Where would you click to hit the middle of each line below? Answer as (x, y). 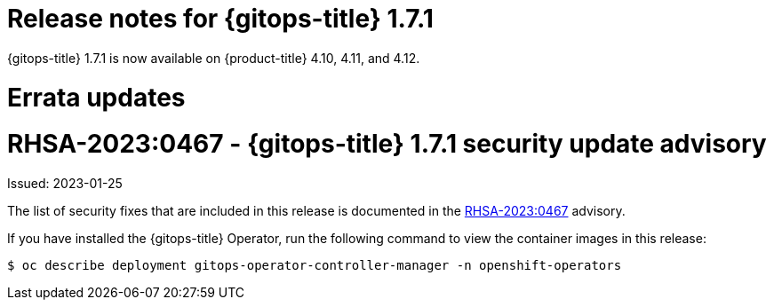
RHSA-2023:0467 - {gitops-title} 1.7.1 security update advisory (387, 144)
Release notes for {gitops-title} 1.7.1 (220, 19)
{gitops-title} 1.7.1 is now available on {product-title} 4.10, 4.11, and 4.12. (214, 58)
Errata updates (96, 97)
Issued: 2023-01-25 (65, 183)
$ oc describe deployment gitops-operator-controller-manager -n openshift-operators (315, 265)
